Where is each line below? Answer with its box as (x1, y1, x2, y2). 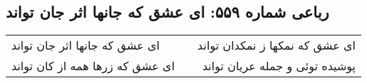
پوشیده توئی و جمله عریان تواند (202, 57, 356, 74)
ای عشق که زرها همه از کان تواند (11, 57, 175, 74)
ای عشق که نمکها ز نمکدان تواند (197, 37, 356, 54)
